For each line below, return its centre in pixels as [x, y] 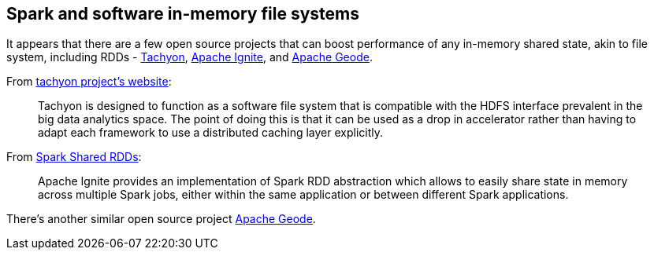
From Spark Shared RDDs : [74, 157]
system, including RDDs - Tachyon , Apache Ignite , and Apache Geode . [190, 57]
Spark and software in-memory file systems [183, 14]
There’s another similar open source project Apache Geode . [161, 219]
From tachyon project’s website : [89, 82]
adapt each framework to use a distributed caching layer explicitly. [211, 133]
